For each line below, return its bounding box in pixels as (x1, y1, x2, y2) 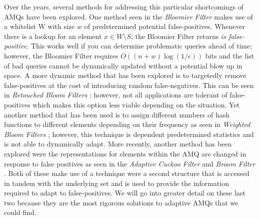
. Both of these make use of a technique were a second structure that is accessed (4, 168, 249, 178)
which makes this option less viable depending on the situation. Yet (32, 99, 240, 109)
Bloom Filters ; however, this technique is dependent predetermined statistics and (4, 128, 254, 139)
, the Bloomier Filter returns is (130, 30, 226, 41)
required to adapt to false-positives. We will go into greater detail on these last (4, 187, 245, 198)
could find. (4, 207, 36, 217)
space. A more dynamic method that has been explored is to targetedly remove (4, 70, 246, 80)
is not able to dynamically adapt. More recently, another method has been (4, 138, 232, 149)
